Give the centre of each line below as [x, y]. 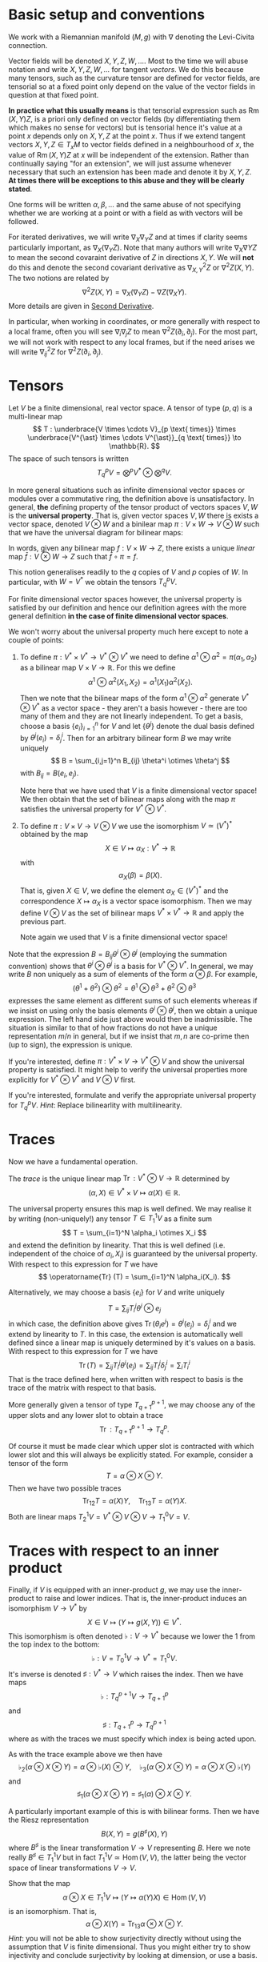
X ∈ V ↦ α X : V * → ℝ [140, 848]
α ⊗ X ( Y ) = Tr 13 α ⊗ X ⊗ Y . [134, 1924]
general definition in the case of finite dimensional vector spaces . [118, 616]
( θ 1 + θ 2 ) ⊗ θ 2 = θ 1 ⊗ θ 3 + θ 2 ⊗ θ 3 [134, 987]
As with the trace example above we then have [85, 1755]
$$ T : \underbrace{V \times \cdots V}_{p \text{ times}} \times [134, 429]
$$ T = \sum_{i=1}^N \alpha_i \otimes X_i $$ [134, 1233]
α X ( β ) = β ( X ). [140, 876]
